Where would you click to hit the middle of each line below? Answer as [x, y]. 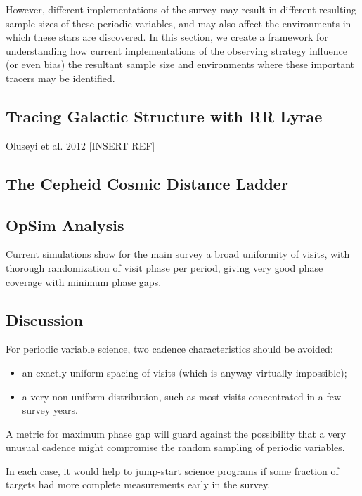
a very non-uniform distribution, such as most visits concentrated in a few [182, 396]
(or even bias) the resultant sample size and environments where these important [180, 64]
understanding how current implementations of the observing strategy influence [176, 50]
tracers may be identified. [60, 78]
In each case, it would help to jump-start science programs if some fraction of [172, 470]
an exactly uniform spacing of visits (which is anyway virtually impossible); [185, 372]
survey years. [50, 410]
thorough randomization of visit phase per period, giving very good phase [164, 267]
